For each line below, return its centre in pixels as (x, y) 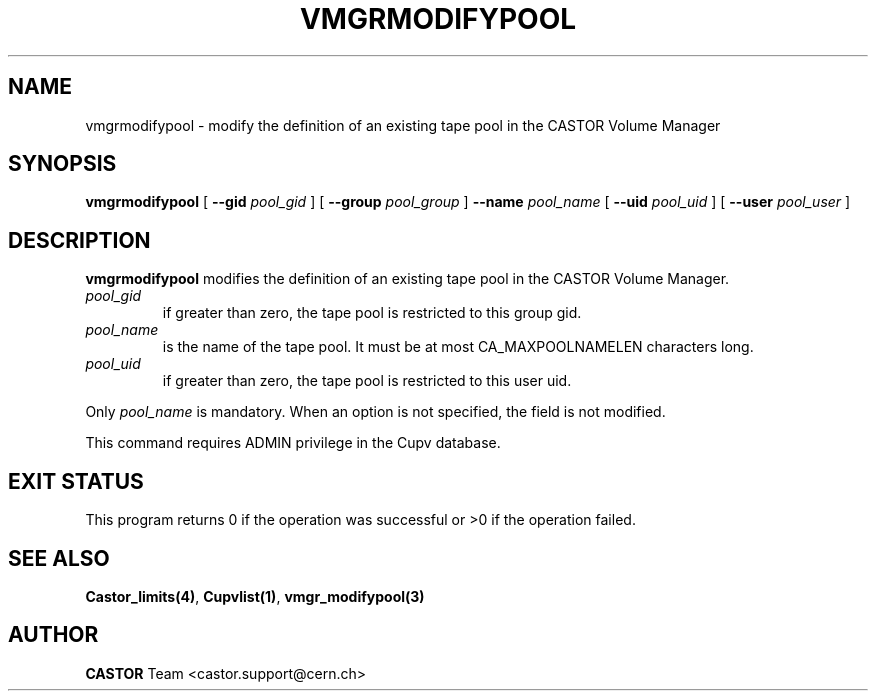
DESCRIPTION (79, 240)
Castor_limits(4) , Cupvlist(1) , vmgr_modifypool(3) (255, 596)
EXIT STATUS (76, 481)
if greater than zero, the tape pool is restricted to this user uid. (367, 381)
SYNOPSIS (62, 164)
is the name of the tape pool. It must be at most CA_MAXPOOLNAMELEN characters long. (458, 347)
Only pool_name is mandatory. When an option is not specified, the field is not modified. (375, 412)
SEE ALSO (59, 558)
